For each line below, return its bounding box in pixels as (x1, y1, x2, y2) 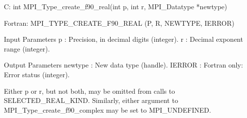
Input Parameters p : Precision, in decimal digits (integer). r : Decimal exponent (4, 34, 243, 44)
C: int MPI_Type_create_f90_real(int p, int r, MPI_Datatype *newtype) (4, 1, 228, 11)
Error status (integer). (4, 69, 70, 79)
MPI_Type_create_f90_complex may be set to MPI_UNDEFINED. (4, 104, 211, 115)
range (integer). (4, 43, 50, 53)
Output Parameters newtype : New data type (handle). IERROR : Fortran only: (4, 60, 243, 70)
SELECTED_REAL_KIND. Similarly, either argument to (4, 95, 178, 105)
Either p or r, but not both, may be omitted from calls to (4, 85, 175, 96)
